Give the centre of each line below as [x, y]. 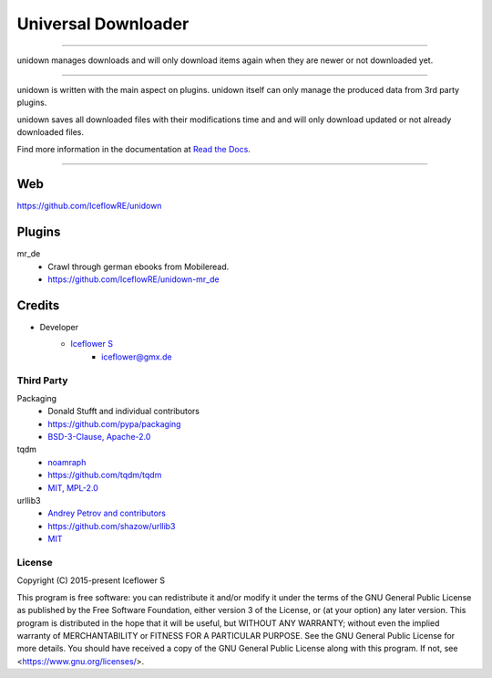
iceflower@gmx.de [137, 357]
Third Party [42, 381]
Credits [38, 305]
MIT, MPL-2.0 [73, 487]
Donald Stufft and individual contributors [124, 412]
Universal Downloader [103, 24]
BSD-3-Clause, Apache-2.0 [99, 437]
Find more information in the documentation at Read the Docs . [133, 149]
